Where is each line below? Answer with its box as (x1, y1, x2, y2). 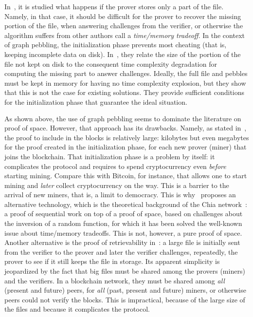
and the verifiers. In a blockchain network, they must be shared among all (4, 275, 225, 285)
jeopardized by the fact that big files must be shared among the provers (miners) (4, 266, 245, 276)
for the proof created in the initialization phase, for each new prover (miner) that (4, 142, 247, 152)
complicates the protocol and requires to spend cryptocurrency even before (4, 161, 226, 171)
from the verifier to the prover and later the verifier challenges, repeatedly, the (4, 246, 238, 257)
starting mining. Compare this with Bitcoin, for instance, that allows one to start (4, 170, 247, 181)
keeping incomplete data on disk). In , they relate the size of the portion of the (4, 49, 241, 59)
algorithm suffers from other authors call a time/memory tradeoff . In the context (4, 30, 245, 40)
